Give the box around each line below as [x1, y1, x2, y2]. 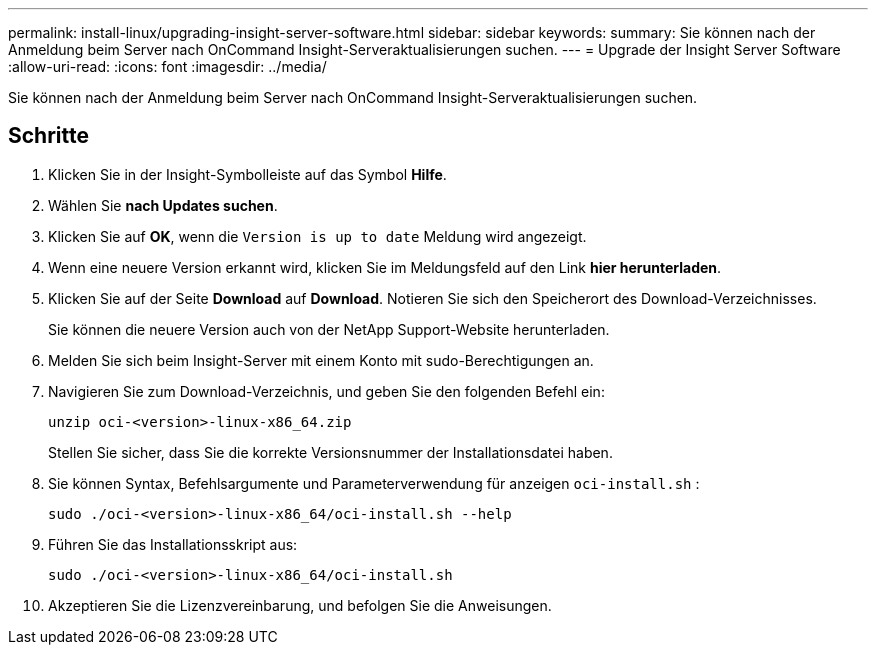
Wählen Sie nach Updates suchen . [48, 196, 278, 214]
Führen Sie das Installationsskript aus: [48, 535, 298, 553]
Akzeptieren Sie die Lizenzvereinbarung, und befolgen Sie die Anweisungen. [48, 596, 552, 614]
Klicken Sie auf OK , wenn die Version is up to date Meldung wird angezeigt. [48, 227, 587, 245]
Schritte [8, 123, 89, 149]
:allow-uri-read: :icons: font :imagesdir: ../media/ [8, 58, 327, 75]
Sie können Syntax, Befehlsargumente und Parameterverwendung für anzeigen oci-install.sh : [48, 474, 700, 492]
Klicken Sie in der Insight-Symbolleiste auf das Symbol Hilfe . [48, 165, 447, 183]
